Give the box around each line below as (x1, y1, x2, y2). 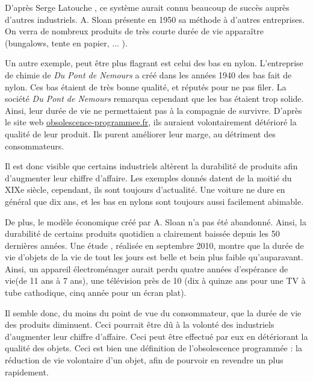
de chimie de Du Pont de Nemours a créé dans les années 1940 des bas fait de (5, 68, 292, 81)
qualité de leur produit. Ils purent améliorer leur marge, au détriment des (5, 127, 276, 140)
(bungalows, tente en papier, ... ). (5, 36, 128, 49)
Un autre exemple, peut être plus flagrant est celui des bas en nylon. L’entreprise (5, 57, 303, 69)
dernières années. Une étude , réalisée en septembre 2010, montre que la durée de (5, 239, 304, 251)
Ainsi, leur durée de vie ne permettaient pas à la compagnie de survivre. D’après (5, 104, 302, 116)
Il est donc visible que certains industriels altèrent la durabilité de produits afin (5, 160, 298, 172)
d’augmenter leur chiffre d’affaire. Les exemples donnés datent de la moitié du (5, 171, 292, 184)
